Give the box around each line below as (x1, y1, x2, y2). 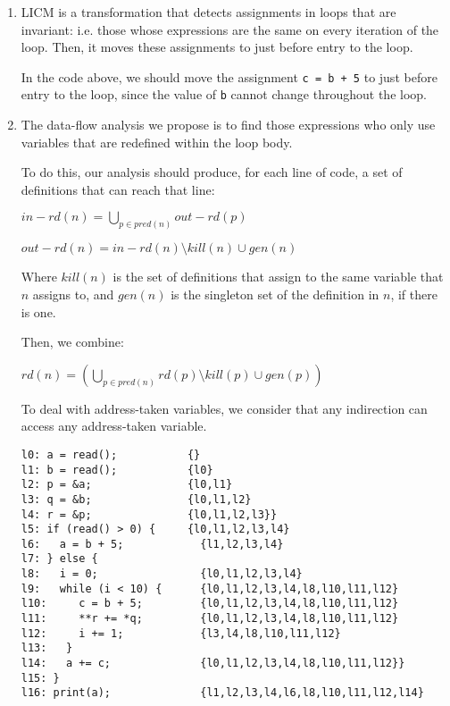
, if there (390, 284, 437, 303)
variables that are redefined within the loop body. (21, 132, 293, 151)
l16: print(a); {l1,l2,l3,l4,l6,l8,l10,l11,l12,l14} (21, 686, 424, 700)
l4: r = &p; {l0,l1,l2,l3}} (21, 508, 278, 521)
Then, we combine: (21, 332, 124, 351)
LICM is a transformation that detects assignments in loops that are (21, 3, 396, 21)
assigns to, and (32, 284, 114, 303)
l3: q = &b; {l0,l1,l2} (21, 492, 252, 506)
